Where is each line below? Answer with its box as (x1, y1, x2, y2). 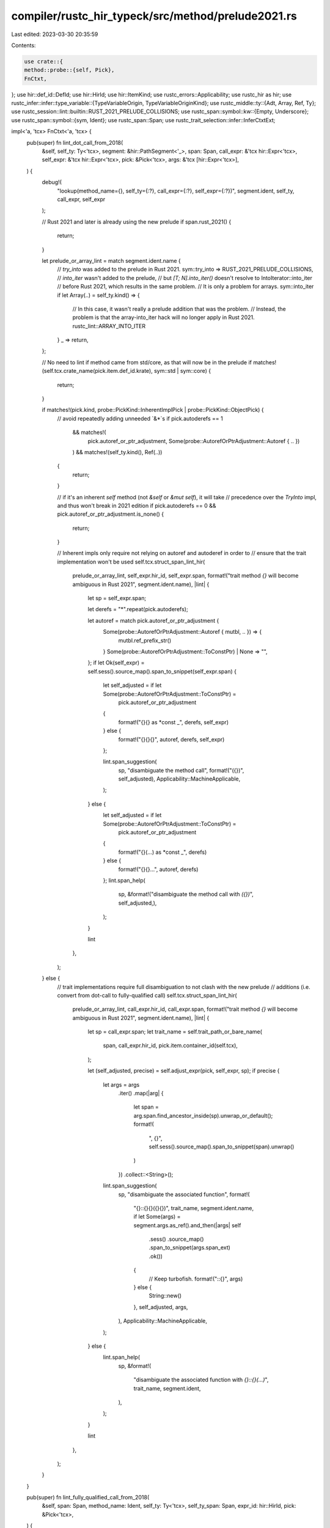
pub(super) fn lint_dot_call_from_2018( (26, 139, 123, 146)
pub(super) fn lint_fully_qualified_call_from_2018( (26, 1494, 150, 1501)
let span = (133, 1103, 159, 1111)
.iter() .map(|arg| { (118, 1090, 164, 1097)
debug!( (42, 178, 62, 186)
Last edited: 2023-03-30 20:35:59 (11, 31, 98, 38)
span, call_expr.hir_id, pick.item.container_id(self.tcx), (103, 1042, 238, 1049)
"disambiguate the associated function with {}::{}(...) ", (133, 1376, 269, 1384)
